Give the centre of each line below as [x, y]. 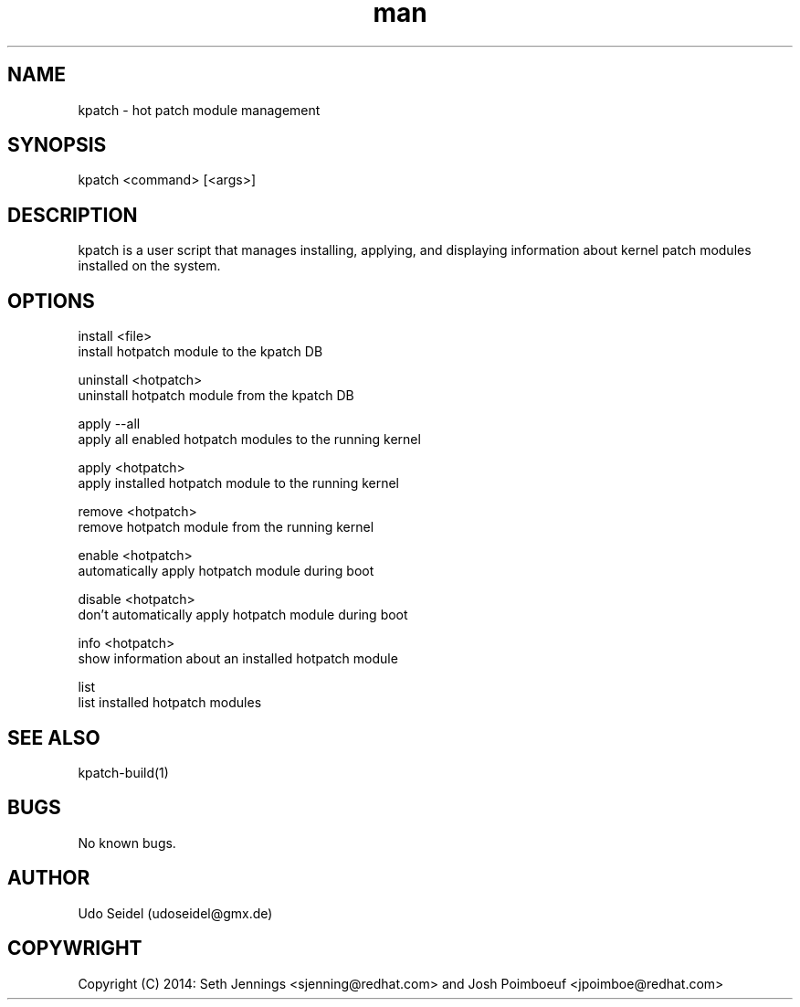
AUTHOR [49, 878]
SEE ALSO [54, 737]
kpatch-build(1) [123, 772]
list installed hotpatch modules [170, 703]
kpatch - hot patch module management [199, 110]
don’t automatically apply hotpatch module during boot [243, 615]
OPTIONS [51, 301]
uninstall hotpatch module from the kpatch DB [216, 396]
